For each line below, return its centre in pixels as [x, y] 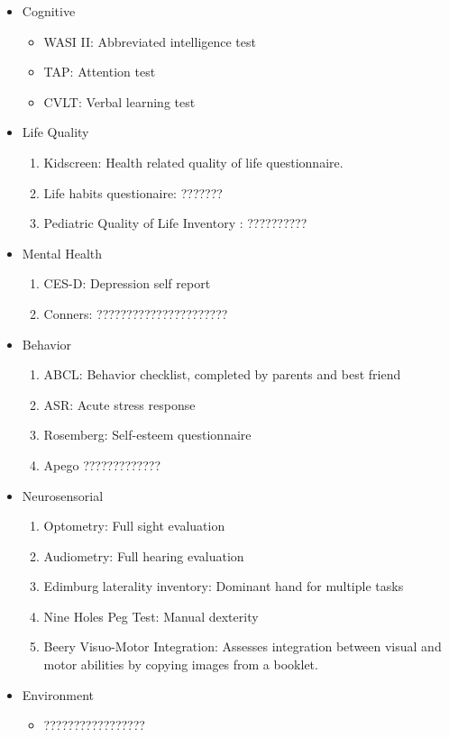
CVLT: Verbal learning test [119, 101]
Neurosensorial [63, 495]
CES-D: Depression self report [127, 283]
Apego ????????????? [102, 464]
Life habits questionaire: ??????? [133, 192]
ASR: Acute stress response [119, 404]
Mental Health [62, 253]
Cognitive [49, 11]
